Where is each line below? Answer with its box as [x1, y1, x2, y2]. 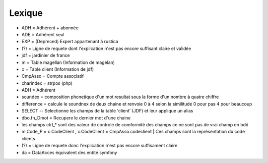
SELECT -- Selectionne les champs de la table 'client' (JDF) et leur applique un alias [21, 108, 194, 114]
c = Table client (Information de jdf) [21, 66, 94, 72]
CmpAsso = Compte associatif [21, 73, 84, 79]
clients [21, 135, 36, 141]
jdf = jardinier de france [21, 53, 70, 58]
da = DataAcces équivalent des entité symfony [21, 149, 118, 156]
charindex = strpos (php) [21, 80, 73, 86]
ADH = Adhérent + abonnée [21, 25, 79, 31]
